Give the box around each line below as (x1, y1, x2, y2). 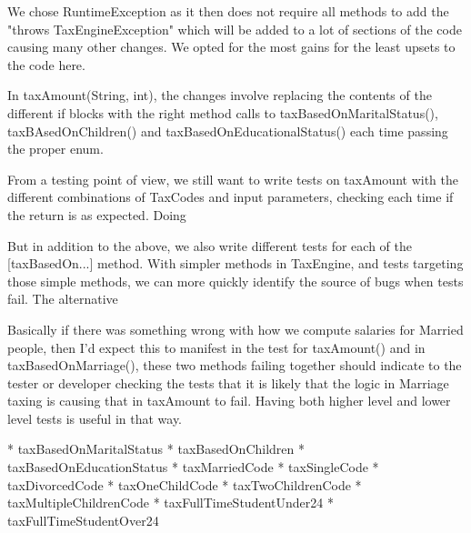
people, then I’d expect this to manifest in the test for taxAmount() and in (7, 337, 426, 357)
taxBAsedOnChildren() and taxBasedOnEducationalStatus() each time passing (7, 121, 448, 140)
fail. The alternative (7, 289, 118, 308)
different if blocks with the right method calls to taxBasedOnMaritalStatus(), (7, 103, 438, 122)
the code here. (7, 55, 85, 74)
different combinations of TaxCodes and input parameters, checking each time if (7, 187, 454, 206)
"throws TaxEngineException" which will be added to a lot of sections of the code (7, 19, 462, 38)
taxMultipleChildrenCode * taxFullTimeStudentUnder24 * (7, 493, 334, 512)
